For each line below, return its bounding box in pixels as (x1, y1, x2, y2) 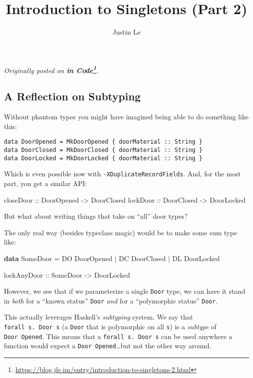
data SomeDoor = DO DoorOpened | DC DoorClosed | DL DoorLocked (4, 253, 220, 263)
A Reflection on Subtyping (4, 89, 141, 104)
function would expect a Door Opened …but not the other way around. (4, 340, 212, 351)
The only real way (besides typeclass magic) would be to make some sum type (4, 227, 237, 237)
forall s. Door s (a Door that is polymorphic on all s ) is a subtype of (4, 321, 217, 332)
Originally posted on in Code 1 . (4, 63, 99, 75)
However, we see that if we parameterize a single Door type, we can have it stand (4, 286, 245, 296)
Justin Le (112, 27, 141, 37)
